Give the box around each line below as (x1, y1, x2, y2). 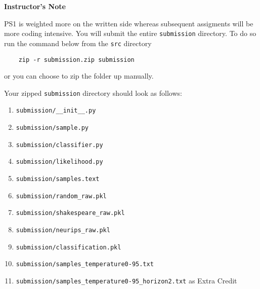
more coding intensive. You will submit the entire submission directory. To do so (4, 28, 256, 39)
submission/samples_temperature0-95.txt (16, 261, 154, 268)
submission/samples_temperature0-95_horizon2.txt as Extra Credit (16, 275, 237, 285)
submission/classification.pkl (16, 243, 121, 251)
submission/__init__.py (16, 107, 96, 115)
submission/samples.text (16, 175, 100, 183)
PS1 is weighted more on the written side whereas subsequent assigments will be (4, 18, 253, 28)
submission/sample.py (16, 124, 89, 132)
